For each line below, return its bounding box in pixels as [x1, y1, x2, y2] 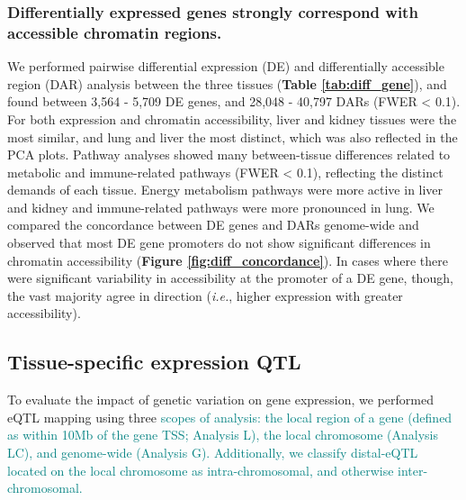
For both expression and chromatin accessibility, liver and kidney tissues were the [7, 109, 457, 128]
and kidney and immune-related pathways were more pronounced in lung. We [7, 197, 435, 216]
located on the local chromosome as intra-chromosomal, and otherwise [7, 460, 394, 479]
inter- [398, 460, 428, 479]
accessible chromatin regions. [7, 21, 222, 43]
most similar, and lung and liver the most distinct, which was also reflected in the [7, 127, 458, 146]
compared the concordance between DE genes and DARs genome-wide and [7, 215, 419, 234]
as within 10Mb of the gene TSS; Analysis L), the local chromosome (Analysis [7, 425, 439, 444]
